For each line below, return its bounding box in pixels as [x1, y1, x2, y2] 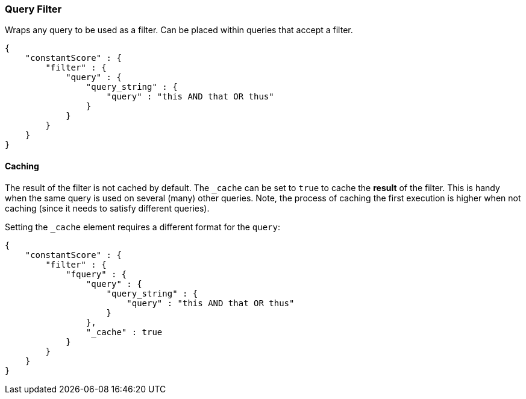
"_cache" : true [86, 327, 163, 337]
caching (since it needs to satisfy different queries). [5, 203, 210, 213]
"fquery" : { [66, 269, 127, 279]
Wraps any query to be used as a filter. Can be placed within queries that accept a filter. [5, 25, 353, 36]
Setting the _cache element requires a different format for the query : [5, 221, 281, 232]
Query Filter [5, 3, 62, 15]
